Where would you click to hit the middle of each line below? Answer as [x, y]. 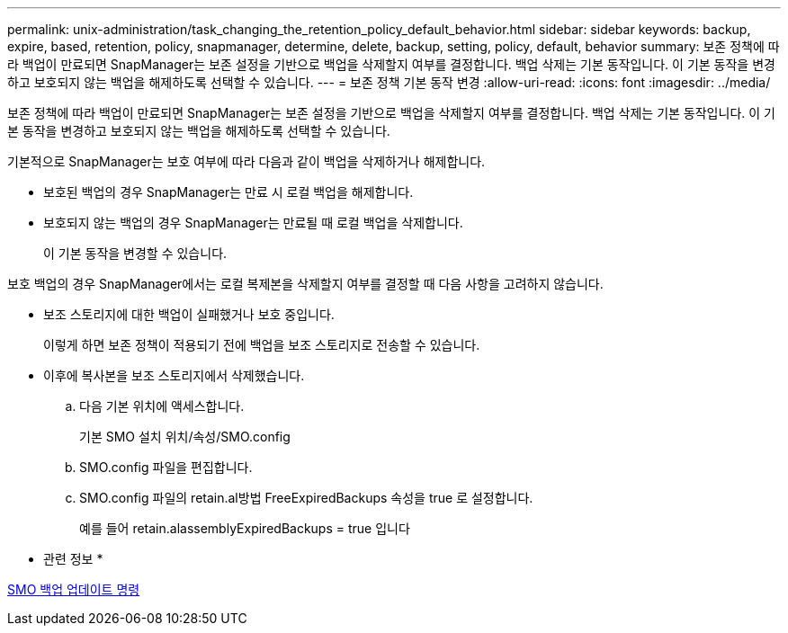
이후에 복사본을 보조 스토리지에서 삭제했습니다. [174, 375]
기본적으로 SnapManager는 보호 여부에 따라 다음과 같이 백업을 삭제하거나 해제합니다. [246, 161]
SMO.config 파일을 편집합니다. [166, 467]
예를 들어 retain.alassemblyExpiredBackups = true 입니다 [245, 528]
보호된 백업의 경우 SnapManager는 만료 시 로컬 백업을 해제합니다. [228, 192]
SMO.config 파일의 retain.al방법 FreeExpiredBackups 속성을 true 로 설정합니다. [306, 498]
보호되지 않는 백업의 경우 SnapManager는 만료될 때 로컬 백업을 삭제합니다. [253, 223]
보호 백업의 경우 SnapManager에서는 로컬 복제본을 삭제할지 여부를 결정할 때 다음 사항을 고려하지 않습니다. [305, 284]
